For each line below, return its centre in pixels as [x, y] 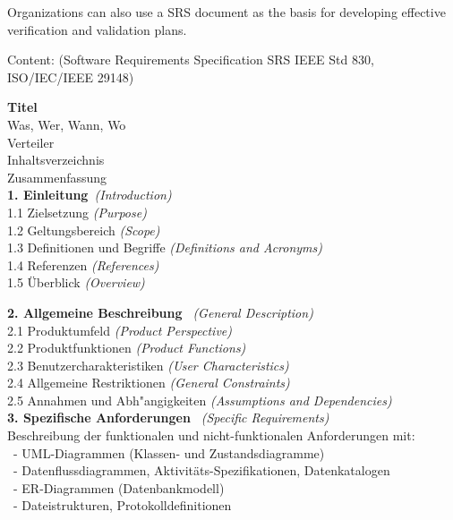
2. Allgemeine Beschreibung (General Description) [160, 312]
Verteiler [31, 142]
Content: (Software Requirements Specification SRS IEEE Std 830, [191, 60]
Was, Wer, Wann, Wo [67, 124]
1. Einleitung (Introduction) [90, 195]
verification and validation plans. [97, 29]
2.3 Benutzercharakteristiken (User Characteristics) [148, 365]
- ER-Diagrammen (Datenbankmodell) [119, 487]
